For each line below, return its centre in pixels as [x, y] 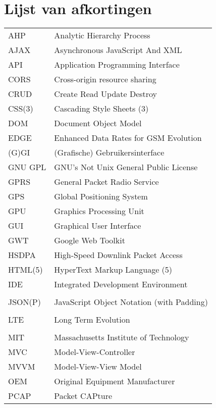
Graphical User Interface [98, 226]
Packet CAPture [83, 396]
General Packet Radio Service [106, 182]
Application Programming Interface [117, 65]
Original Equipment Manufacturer [115, 381]
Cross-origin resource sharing [105, 79]
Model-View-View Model [98, 367]
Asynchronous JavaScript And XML [118, 50]
